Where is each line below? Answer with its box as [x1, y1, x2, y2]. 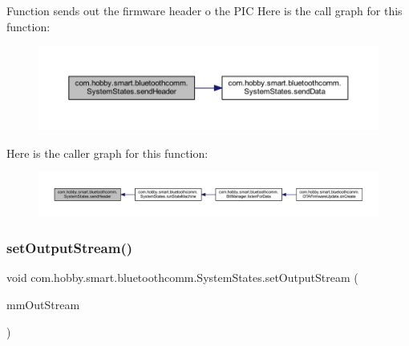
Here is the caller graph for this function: [6, 144, 209, 161]
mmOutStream [6, 296, 80, 313]
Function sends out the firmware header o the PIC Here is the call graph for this [6, 2, 403, 18]
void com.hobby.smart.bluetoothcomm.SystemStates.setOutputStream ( [6, 269, 358, 286]
